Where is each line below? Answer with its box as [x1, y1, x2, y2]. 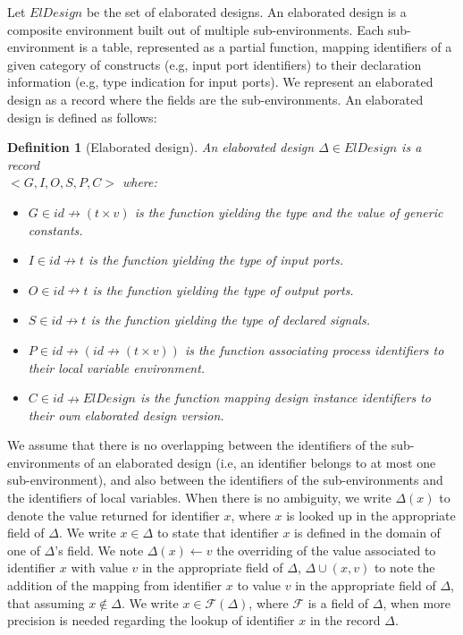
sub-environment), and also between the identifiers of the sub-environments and [7, 470, 443, 489]
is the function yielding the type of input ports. [88, 250, 343, 269]
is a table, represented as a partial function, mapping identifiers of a [79, 38, 452, 56]
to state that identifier [156, 523, 279, 542]
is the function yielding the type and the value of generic [134, 202, 443, 221]
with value [71, 558, 128, 577]
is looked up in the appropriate [286, 505, 456, 524]
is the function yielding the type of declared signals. [90, 310, 370, 329]
